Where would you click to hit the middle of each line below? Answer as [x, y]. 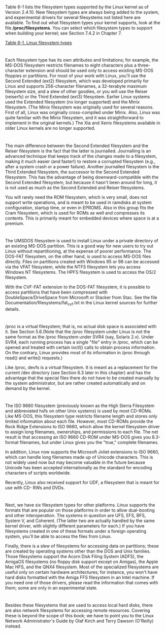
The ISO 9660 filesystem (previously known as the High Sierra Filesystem [80, 406]
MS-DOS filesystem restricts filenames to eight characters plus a [71, 65]
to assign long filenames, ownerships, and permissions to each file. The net [82, 432]
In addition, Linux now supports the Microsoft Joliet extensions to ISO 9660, [82, 452]
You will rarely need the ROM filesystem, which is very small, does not [76, 197]
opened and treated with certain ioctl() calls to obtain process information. [81, 347]
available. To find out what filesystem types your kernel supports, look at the [83, 23]
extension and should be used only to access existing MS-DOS [90, 71]
